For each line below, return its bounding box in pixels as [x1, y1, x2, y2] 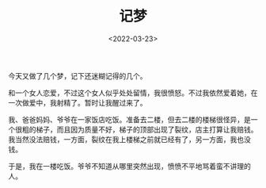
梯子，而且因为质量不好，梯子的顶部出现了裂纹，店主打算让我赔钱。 [35, 125, 258, 134]
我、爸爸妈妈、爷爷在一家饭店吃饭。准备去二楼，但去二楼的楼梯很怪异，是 [8, 114, 251, 124]
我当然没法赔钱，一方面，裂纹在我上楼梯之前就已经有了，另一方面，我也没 [8, 134, 251, 144]
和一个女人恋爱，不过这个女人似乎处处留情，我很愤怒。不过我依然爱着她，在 [8, 88, 258, 98]
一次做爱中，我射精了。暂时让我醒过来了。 [8, 98, 147, 107]
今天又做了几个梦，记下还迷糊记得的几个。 [8, 71, 147, 80]
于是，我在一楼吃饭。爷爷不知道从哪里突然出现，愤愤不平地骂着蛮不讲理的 [8, 161, 251, 171]
